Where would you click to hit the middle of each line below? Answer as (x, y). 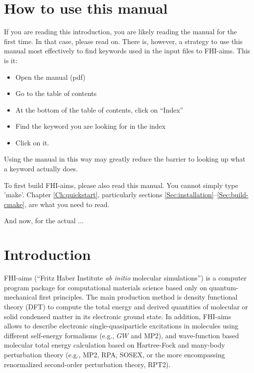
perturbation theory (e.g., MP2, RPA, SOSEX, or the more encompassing (115, 354)
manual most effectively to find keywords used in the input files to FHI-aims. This (127, 51)
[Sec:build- (233, 195)
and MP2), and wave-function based (185, 335)
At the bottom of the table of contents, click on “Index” (99, 109)
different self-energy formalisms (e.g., (59, 335)
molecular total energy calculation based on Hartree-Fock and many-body (115, 345)
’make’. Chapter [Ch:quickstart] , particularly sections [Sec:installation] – (111, 195)
